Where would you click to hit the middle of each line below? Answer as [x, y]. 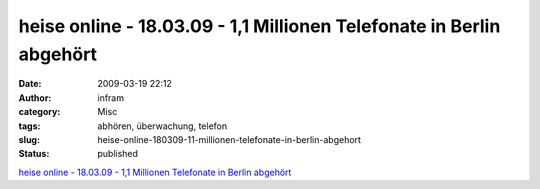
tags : [29, 126]
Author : [35, 97]
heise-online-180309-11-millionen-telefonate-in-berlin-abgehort [229, 139]
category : [39, 112]
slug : [29, 139]
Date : [30, 84]
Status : [34, 154]
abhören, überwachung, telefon [162, 126]
